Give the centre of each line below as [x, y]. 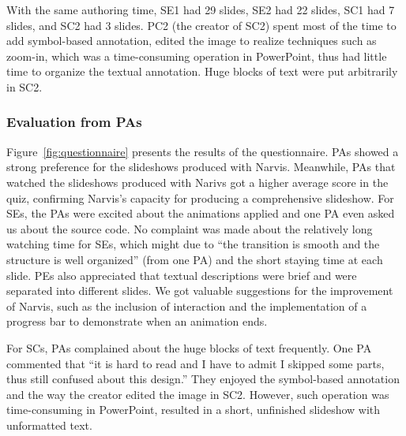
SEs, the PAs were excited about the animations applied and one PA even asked [201, 213]
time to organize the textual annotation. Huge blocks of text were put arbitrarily [202, 71]
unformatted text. [49, 425]
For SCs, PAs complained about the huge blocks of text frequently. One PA [189, 347]
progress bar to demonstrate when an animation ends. [137, 321]
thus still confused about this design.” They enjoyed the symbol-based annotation [203, 379]
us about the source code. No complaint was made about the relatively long [190, 228]
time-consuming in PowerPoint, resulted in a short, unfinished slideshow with [194, 410]
